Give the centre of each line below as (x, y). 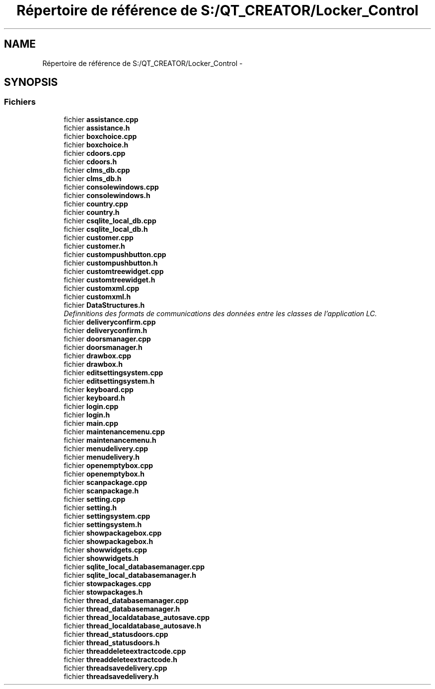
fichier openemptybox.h (104, 474)
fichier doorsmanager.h (103, 347)
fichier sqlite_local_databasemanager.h (130, 575)
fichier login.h (87, 414)
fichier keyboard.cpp (99, 389)
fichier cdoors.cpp (95, 153)
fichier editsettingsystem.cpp (113, 372)
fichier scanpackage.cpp (106, 482)
